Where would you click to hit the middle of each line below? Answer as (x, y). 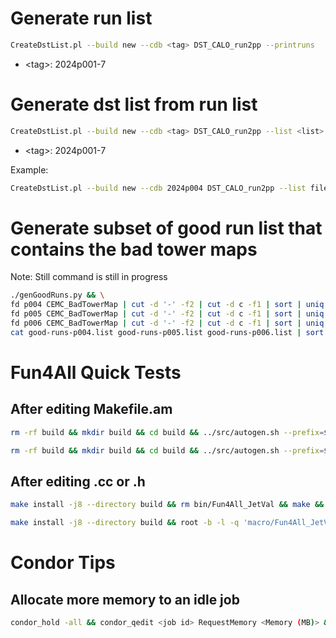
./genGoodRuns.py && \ (57, 295)
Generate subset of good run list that (166, 228)
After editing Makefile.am (91, 409)
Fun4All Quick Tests (96, 373)
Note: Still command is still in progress (89, 277)
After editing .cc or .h (78, 481)
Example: (29, 169)
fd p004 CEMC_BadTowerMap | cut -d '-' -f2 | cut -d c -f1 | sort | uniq (167, 305)
